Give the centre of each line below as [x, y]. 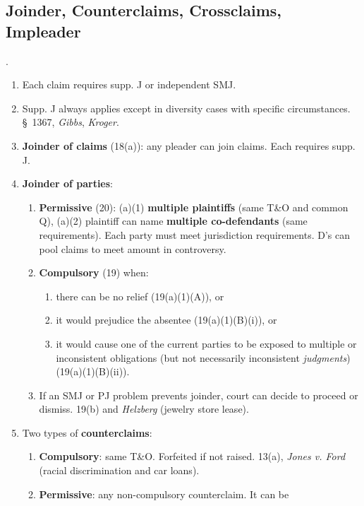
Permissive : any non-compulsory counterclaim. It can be [164, 494]
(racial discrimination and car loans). [119, 470]
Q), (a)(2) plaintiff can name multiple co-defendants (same [173, 221]
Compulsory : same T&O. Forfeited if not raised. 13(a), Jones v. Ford [192, 456]
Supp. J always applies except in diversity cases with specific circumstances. [186, 108]
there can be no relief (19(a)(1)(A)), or [140, 296]
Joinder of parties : [67, 183]
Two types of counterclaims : [87, 432]
